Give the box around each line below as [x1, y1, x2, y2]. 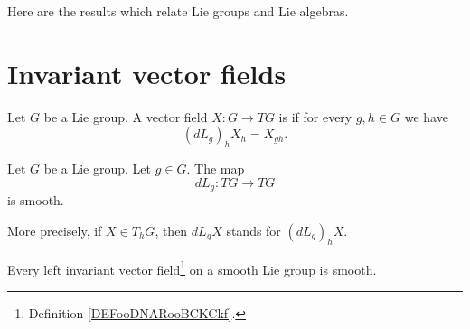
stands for [226, 221, 281, 240]
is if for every [278, 107, 352, 126]
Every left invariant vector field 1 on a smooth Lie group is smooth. [7, 257, 377, 278]
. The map [186, 159, 245, 178]
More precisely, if [7, 221, 102, 240]
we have [404, 107, 448, 126]
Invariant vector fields [7, 54, 287, 91]
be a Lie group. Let [43, 159, 152, 178]
